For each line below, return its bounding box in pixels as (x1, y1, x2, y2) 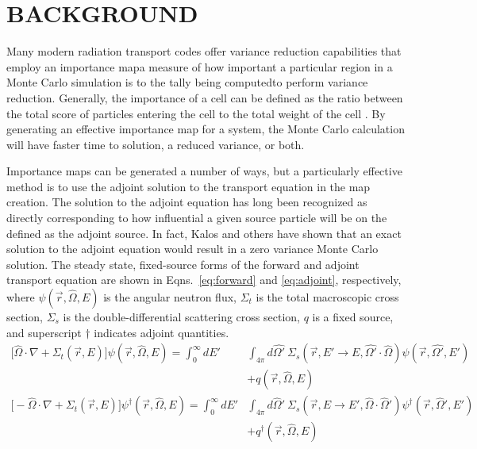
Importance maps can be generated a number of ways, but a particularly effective (6, 163, 402, 179)
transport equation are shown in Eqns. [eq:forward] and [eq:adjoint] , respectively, (6, 271, 402, 288)
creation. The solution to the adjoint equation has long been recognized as (6, 194, 367, 210)
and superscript (6, 324, 82, 340)
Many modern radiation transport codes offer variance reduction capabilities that (6, 43, 402, 59)
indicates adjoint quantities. (94, 324, 229, 340)
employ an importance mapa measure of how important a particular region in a (6, 58, 393, 75)
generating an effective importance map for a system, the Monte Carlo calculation (6, 121, 405, 137)
